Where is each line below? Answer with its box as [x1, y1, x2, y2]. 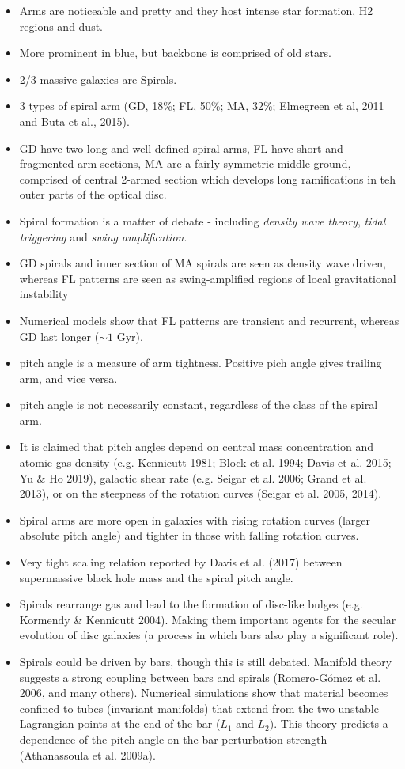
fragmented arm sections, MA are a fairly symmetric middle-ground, [19, 155, 351, 172]
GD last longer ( [19, 328, 100, 344]
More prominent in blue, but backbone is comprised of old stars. [19, 44, 331, 61]
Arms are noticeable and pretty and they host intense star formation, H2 [19, 2, 373, 18]
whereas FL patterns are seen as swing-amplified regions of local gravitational [19, 270, 396, 286]
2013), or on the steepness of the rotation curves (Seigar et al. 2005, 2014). [19, 485, 382, 502]
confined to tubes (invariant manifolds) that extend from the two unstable [19, 699, 379, 716]
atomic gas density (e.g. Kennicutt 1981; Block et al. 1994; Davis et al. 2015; [19, 454, 392, 471]
